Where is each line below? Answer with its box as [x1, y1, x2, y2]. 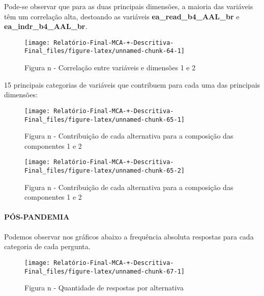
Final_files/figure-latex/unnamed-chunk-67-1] [24, 267, 185, 275]
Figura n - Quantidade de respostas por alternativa [24, 282, 184, 293]
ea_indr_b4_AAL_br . [4, 21, 87, 32]
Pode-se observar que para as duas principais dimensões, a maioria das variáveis [4, 1, 253, 11]
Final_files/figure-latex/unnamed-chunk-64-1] [24, 47, 185, 55]
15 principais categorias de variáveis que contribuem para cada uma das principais [4, 79, 260, 90]
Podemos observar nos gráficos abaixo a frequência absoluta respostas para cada [4, 231, 254, 241]
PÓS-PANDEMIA [4, 211, 70, 222]
